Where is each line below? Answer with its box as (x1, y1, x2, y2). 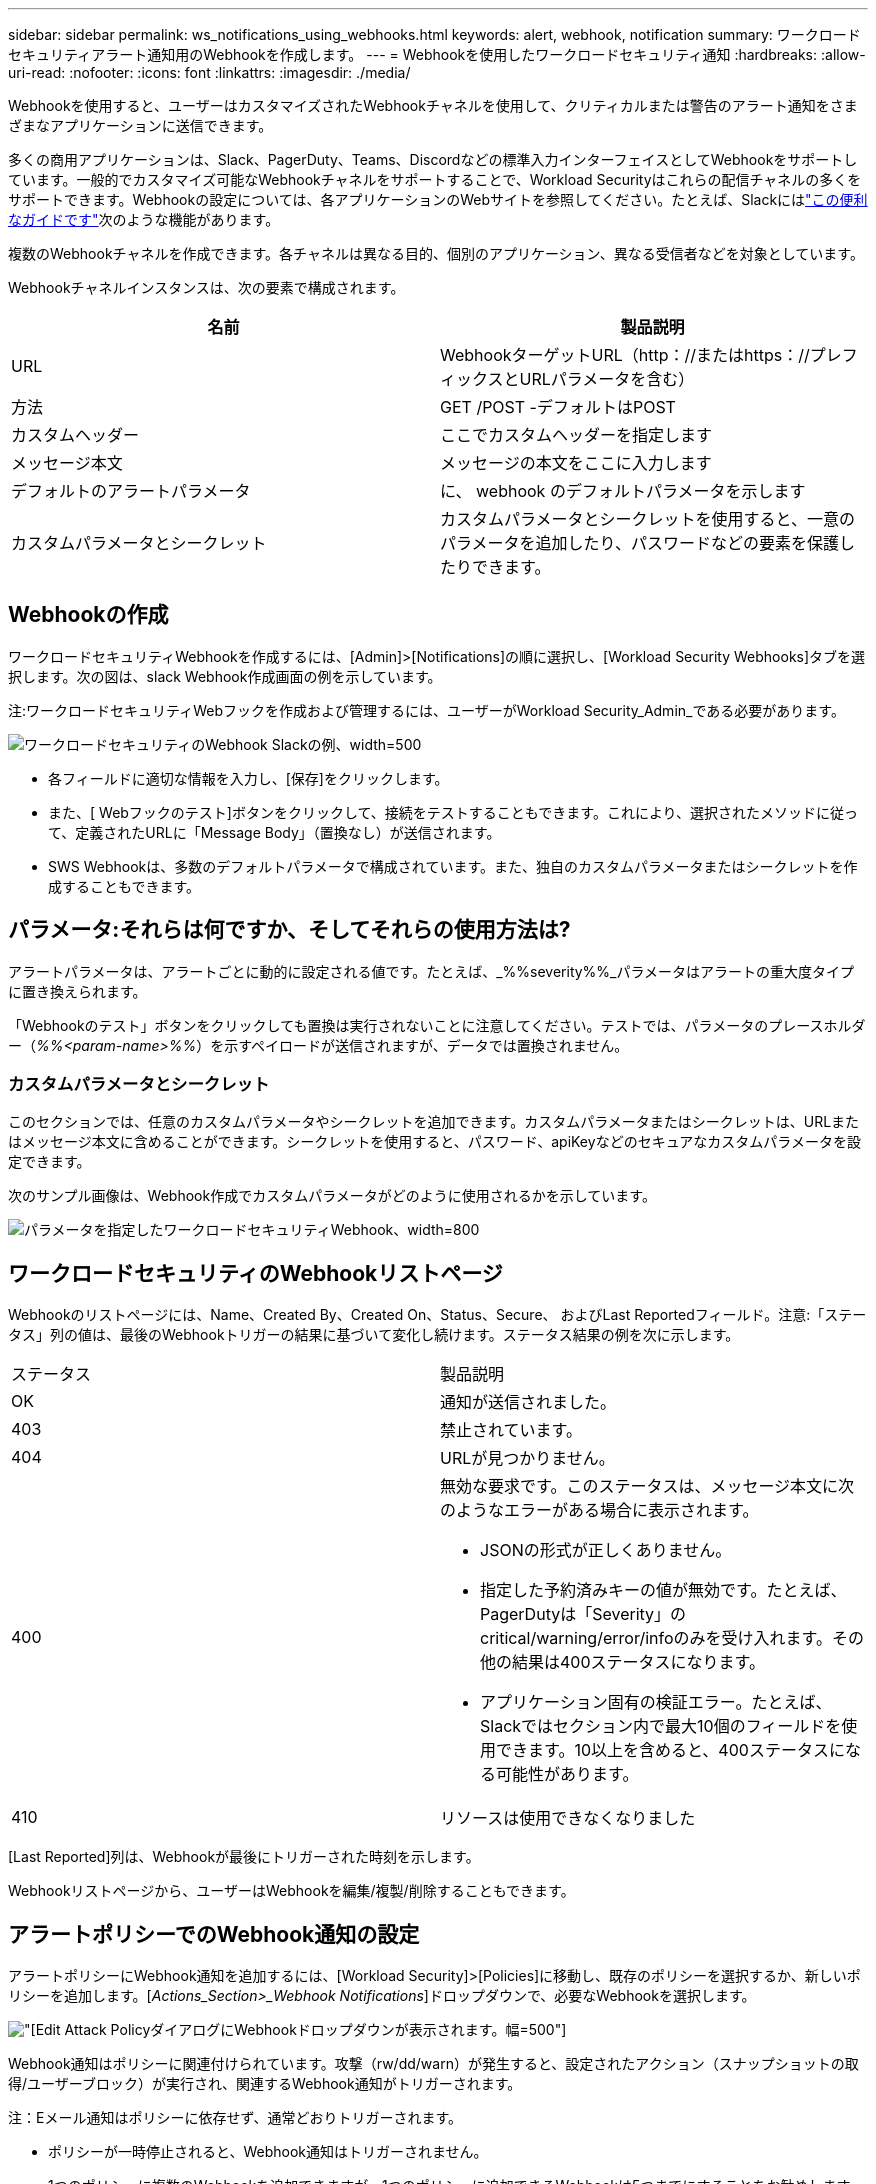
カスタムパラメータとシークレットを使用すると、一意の (440, 509, 855, 529)
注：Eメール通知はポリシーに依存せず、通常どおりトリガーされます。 (8, 2109, 463, 2127)
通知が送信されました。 (440, 1392, 617, 1413)
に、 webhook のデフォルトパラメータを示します (440, 481, 806, 501)
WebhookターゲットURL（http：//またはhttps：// (440, 345, 810, 365)
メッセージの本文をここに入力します (440, 453, 712, 473)
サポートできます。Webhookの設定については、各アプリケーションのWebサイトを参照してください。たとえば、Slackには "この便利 (8, 191, 868, 208)
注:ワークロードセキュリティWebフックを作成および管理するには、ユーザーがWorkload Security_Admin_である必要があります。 (8, 701, 845, 719)
